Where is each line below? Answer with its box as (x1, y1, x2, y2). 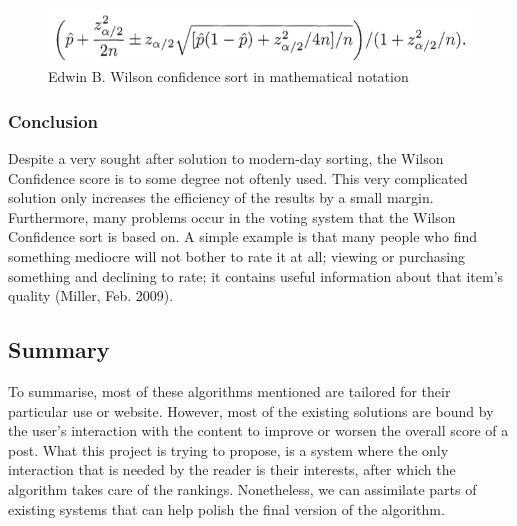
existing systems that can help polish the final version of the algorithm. (8, 498, 445, 519)
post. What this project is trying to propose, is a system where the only (8, 439, 449, 460)
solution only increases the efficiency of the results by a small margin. (8, 187, 434, 208)
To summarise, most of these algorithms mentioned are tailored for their (8, 381, 451, 402)
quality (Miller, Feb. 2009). (8, 285, 174, 306)
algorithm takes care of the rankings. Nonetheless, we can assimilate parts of (8, 479, 477, 500)
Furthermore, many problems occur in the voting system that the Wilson (8, 206, 456, 227)
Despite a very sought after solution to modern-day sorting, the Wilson (8, 148, 444, 169)
